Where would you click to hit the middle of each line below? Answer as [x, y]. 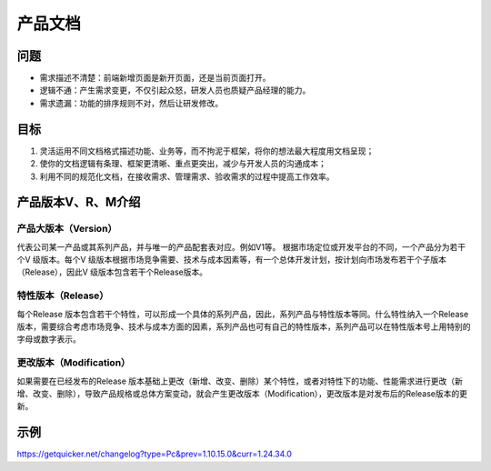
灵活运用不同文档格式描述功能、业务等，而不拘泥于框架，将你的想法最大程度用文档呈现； [207, 151]
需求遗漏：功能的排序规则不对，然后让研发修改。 [131, 103]
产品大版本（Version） [67, 229]
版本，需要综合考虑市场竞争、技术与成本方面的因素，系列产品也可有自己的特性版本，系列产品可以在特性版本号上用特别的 [244, 326]
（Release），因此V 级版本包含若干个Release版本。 [112, 272]
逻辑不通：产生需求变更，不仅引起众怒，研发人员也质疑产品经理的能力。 [175, 90]
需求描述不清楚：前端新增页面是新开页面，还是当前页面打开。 [155, 78]
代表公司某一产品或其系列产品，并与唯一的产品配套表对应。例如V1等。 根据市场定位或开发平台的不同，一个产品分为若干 [241, 246]
